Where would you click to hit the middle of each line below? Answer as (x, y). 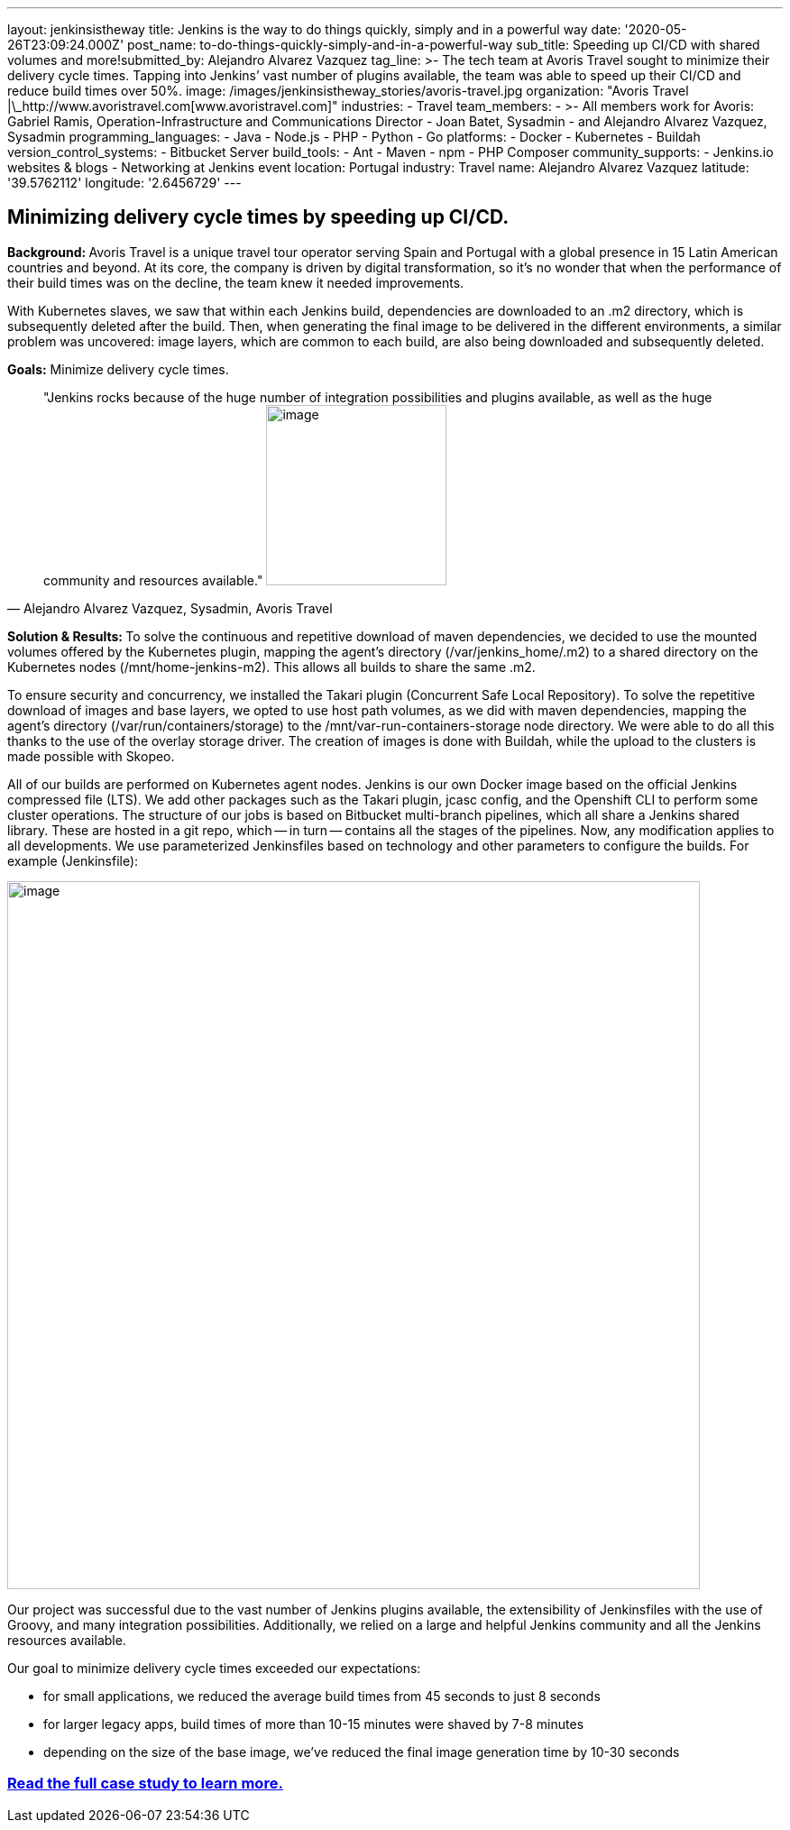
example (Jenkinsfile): (73, 860)
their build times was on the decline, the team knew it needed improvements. (236, 282)
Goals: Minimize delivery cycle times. (118, 369)
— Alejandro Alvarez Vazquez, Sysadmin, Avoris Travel (170, 608)
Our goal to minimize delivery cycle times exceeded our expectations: (214, 1668)
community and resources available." (153, 580)
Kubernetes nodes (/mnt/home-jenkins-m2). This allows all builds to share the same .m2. (271, 667)
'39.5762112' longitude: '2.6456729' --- (124, 183)
